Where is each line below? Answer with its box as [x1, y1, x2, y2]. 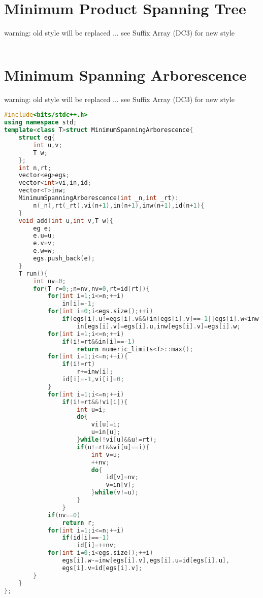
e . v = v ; [33, 240, 55, 247]
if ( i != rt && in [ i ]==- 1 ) [62, 338, 135, 345]
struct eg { [18, 134, 55, 142]
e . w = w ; [33, 247, 55, 255]
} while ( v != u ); [91, 489, 139, 496]
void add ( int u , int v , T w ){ [18, 217, 113, 224]
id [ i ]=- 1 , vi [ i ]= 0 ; [62, 376, 124, 383]
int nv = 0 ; [33, 277, 66, 285]
